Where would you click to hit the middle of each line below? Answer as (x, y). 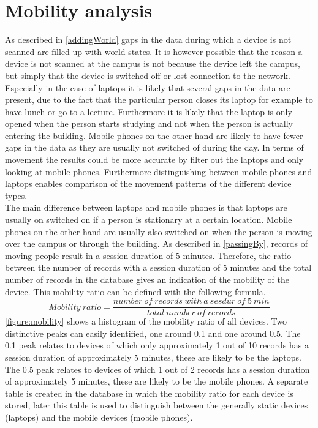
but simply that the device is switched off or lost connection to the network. (148, 75)
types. (16, 195)
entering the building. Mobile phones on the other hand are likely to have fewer (154, 135)
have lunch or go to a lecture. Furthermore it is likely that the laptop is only (149, 111)
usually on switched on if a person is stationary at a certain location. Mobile (149, 220)
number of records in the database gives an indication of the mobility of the (147, 279)
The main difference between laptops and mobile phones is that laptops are (146, 207)
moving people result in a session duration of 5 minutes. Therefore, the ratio (148, 255)
